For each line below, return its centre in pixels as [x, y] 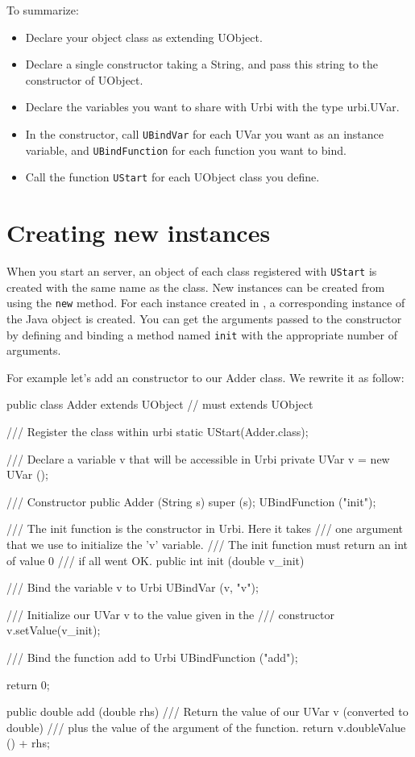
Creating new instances [139, 233]
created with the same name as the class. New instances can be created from [196, 287]
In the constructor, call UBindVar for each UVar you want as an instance [205, 133]
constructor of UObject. [84, 79]
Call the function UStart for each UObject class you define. [172, 177]
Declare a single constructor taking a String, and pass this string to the [201, 64]
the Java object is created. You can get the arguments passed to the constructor [204, 318]
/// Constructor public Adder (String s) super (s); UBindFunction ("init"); [191, 501]
